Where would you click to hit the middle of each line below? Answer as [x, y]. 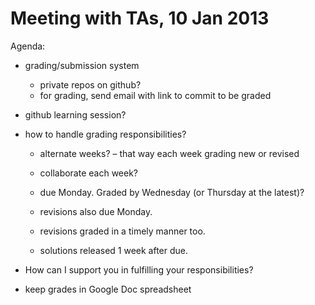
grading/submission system [82, 65]
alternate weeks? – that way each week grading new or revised [169, 153]
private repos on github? [90, 84]
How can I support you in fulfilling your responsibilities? [139, 269]
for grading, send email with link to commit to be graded [155, 95]
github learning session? [75, 114]
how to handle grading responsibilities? [105, 134]
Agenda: [28, 46]
